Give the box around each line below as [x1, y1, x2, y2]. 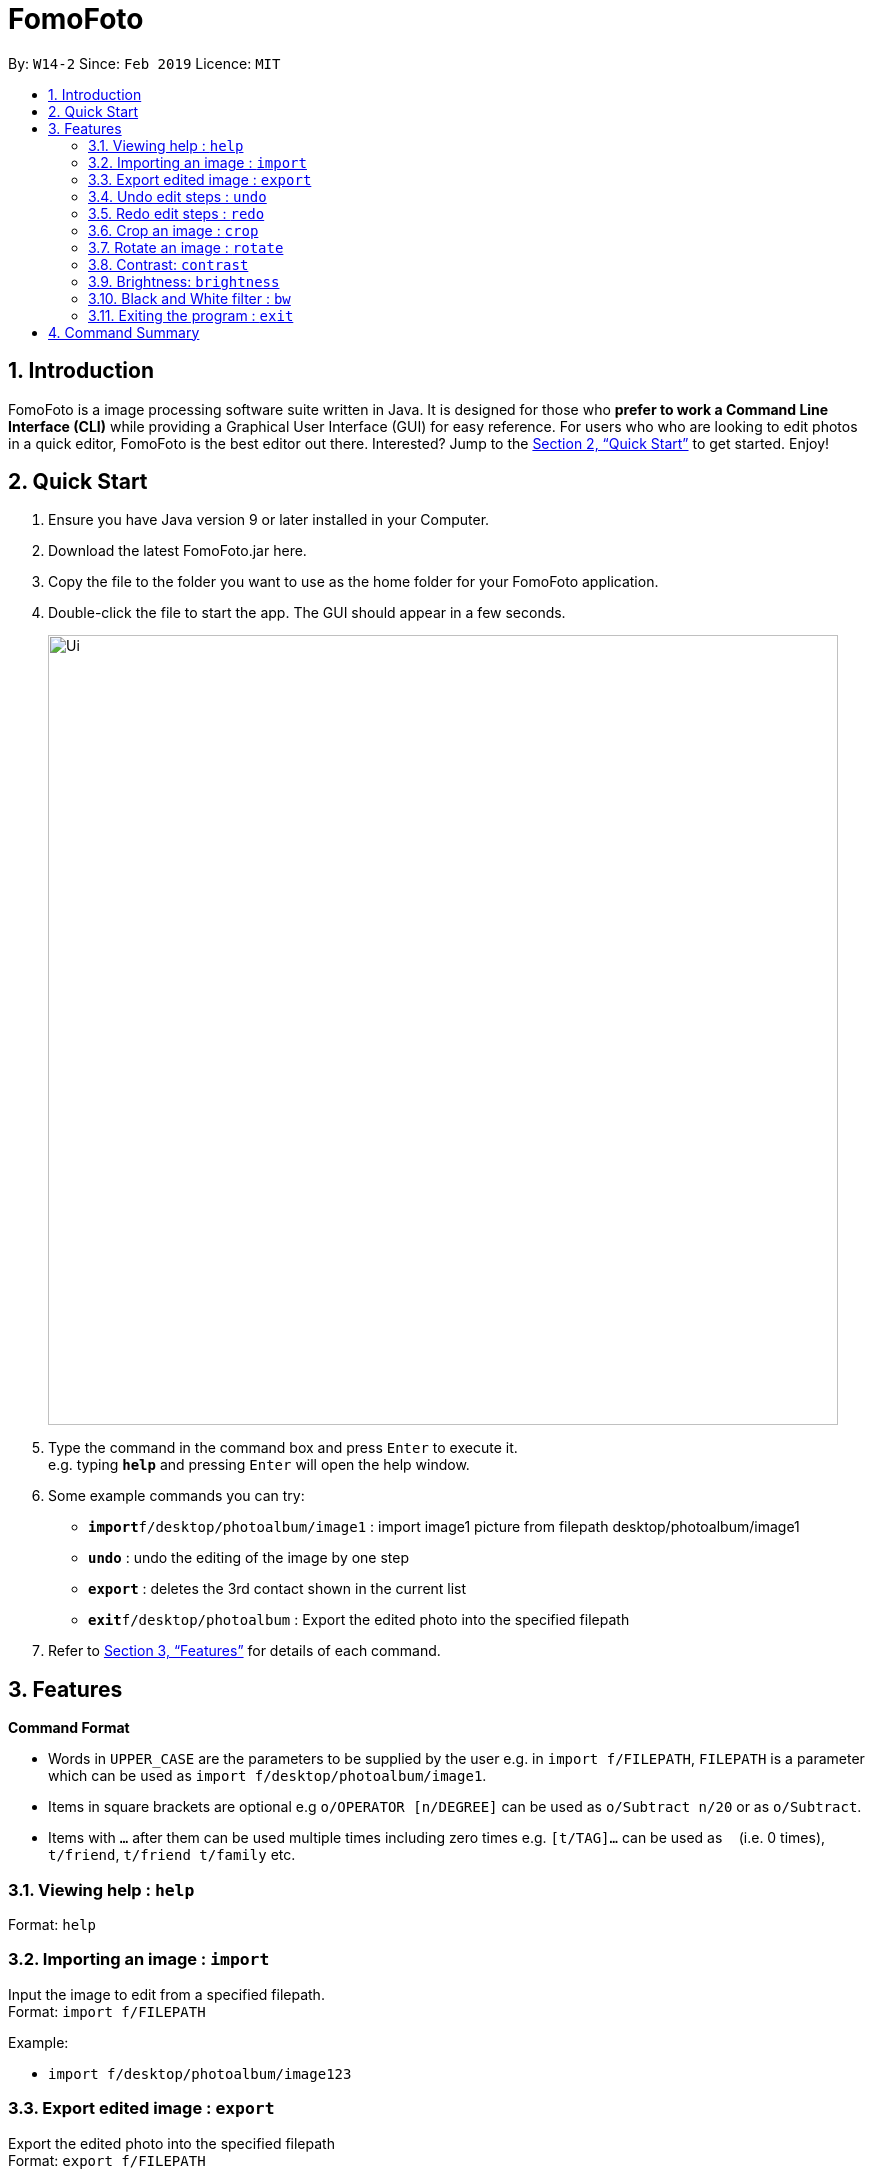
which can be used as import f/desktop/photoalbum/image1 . [48, 1767, 487, 1785]
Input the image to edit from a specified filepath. [8, 1985, 325, 2003]
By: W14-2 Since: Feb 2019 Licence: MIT [8, 54, 281, 72]
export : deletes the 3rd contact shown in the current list [88, 1580, 467, 1598]
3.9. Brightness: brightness [88, 272, 280, 290]
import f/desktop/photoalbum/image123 [48, 2065, 352, 2082]
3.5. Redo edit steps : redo [88, 204, 265, 222]
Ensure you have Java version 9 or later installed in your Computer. [48, 511, 490, 529]
